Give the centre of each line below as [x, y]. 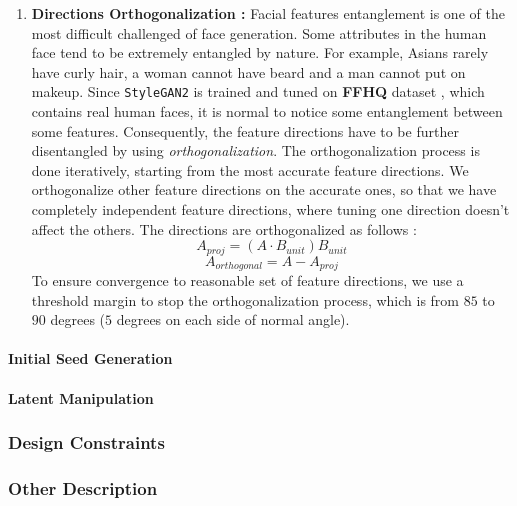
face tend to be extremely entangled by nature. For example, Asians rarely [260, 52]
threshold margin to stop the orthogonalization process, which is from [245, 299]
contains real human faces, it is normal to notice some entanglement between [267, 111]
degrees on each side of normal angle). [233, 319]
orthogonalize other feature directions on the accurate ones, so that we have [264, 189]
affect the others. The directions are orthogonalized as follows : [224, 228]
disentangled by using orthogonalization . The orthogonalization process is [255, 150]
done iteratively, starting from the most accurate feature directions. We [250, 169]
